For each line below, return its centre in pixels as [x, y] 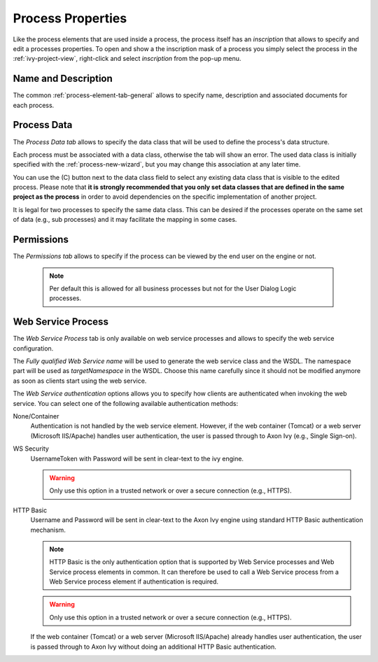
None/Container [36, 416]
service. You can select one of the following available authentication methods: [125, 403]
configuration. [33, 348]
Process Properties [70, 18]
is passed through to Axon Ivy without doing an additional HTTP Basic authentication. [153, 647]
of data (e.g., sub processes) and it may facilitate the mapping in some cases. [125, 220]
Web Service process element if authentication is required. [134, 582]
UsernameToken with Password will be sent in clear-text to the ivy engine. [137, 458]
